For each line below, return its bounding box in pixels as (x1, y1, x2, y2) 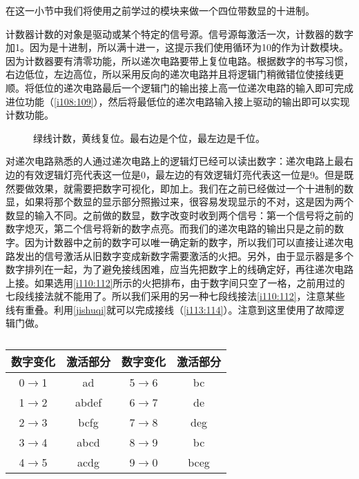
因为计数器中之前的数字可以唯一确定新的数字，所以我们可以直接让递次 (24, 234, 344, 249)
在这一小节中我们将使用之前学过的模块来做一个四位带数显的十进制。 (6, 3, 315, 17)
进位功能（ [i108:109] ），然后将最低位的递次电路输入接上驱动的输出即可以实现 (6, 94, 350, 108)
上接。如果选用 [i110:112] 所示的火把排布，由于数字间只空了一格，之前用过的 (6, 275, 345, 289)
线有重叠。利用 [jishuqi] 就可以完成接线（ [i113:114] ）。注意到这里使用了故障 (6, 302, 335, 316)
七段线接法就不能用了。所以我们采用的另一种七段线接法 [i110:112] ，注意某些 (6, 289, 345, 303)
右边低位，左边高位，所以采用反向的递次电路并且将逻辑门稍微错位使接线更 (6, 67, 344, 81)
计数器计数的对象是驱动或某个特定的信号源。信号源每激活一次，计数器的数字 (6, 26, 353, 41)
